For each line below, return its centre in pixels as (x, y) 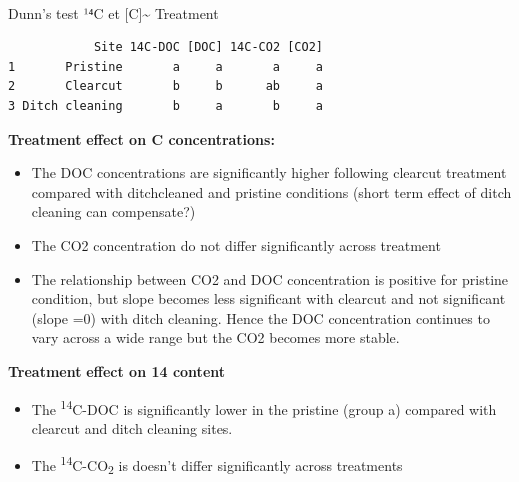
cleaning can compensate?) (113, 211)
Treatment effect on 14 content (117, 370)
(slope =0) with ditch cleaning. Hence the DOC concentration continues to (260, 317)
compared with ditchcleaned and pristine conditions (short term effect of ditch (271, 191)
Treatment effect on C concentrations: (141, 138)
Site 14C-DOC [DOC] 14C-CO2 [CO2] (208, 47)
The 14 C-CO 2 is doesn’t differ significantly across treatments (217, 465)
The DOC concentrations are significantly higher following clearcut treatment (269, 172)
